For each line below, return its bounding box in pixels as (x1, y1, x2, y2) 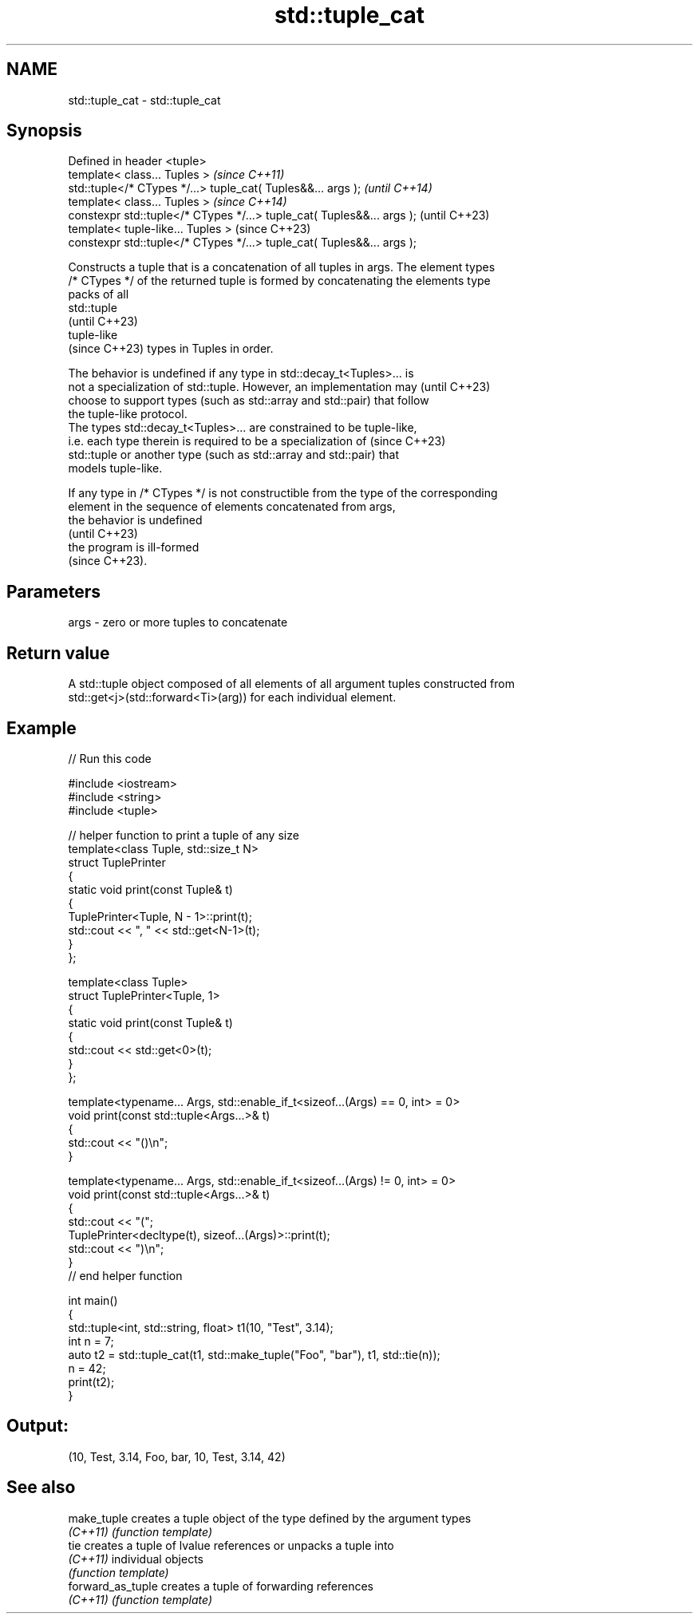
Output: (6, 1416, 69, 1436)
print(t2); (68, 1374, 115, 1389)
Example (6, 717, 77, 738)
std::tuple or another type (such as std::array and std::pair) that (68, 448, 399, 462)
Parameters (6, 581, 101, 602)
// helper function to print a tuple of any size (68, 828, 299, 842)
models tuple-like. (68, 461, 163, 476)
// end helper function (68, 1268, 183, 1282)
